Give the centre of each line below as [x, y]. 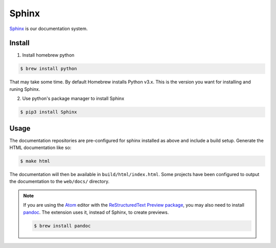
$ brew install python [49, 69]
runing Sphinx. [25, 89]
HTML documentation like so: [40, 147]
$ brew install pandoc [62, 226]
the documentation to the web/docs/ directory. [60, 182]
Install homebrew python [48, 55]
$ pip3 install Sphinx [49, 112]
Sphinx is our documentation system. [49, 29]
